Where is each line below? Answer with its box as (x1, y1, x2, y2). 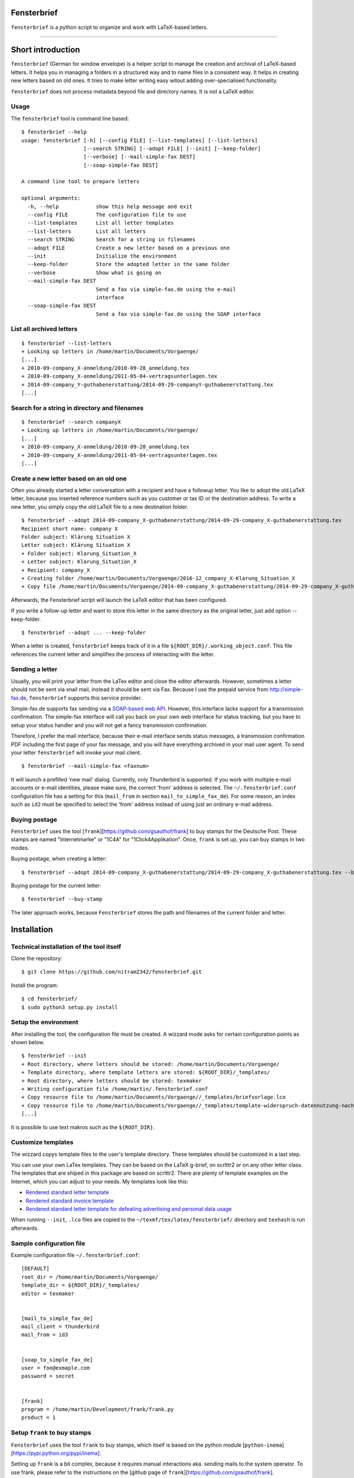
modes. (11, 844, 29, 851)
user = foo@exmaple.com (21, 1364, 90, 1372)
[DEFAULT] (21, 1265, 50, 1272)
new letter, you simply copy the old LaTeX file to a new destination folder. (11, 503, 189, 510)
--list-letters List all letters (27, 228, 146, 235)
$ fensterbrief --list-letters (21, 340, 112, 346)
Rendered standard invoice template (25, 1197, 114, 1204)
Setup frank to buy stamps (11, 1428, 91, 1437)
